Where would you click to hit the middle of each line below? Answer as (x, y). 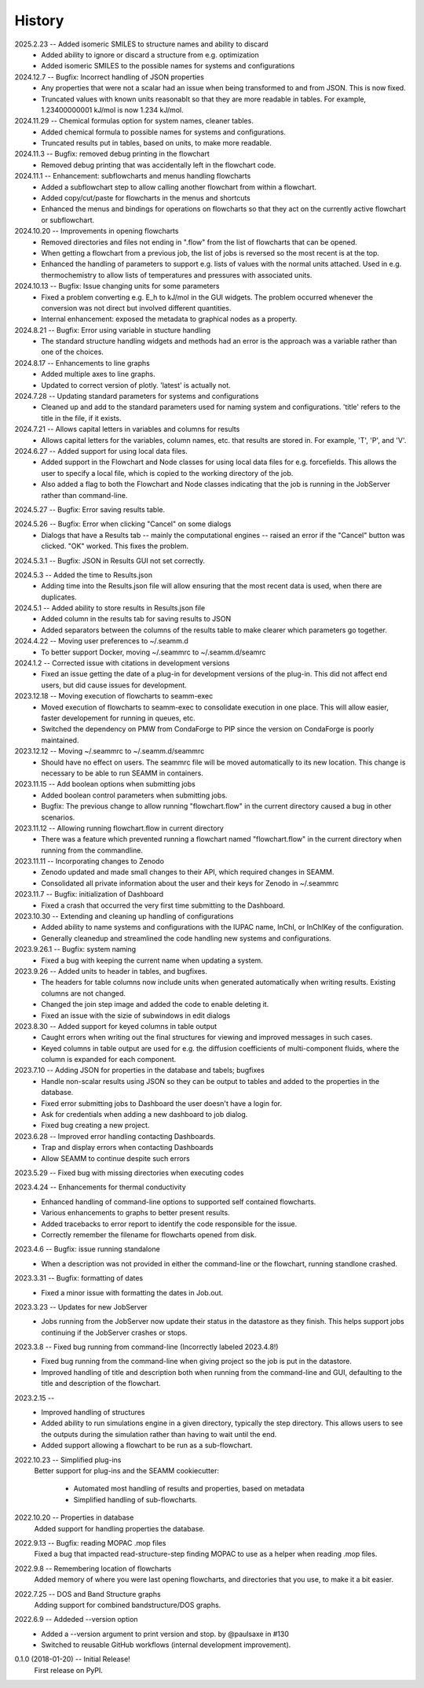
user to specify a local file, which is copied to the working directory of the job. (167, 473)
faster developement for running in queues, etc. (118, 718)
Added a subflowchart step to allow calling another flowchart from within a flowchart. (179, 187)
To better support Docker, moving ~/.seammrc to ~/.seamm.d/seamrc (154, 652)
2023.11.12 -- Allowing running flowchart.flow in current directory (119, 828)
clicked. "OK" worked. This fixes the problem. (115, 546)
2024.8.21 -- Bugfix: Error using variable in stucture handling (113, 330)
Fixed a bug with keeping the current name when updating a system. (152, 960)
